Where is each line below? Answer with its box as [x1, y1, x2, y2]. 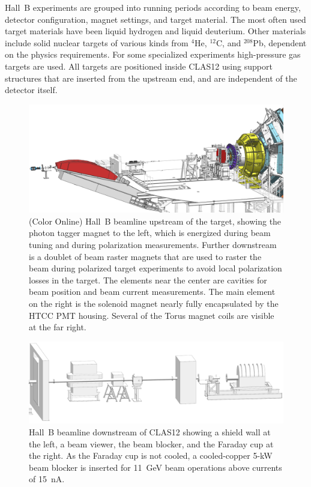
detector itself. [5, 83, 58, 96]
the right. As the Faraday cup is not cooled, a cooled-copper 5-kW [29, 449, 273, 462]
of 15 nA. [29, 473, 65, 485]
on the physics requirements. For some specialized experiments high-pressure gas [5, 48, 301, 61]
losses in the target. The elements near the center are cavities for [29, 273, 267, 286]
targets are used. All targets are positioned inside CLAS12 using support [5, 59, 273, 72]
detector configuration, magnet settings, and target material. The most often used [5, 13, 306, 25]
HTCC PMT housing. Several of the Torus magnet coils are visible [29, 309, 274, 321]
